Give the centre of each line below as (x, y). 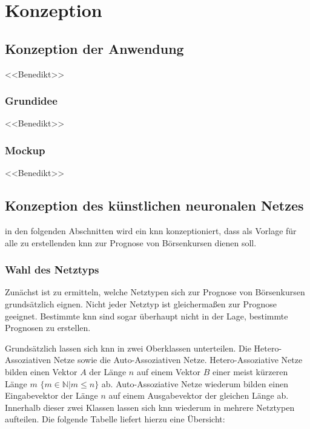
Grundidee (31, 101)
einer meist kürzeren (250, 371)
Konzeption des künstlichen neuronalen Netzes (154, 205)
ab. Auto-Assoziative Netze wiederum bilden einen (195, 383)
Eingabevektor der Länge (51, 395)
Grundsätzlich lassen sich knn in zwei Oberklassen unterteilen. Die (128, 348)
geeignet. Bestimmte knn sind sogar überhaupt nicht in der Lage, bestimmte (147, 316)
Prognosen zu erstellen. (48, 328)
